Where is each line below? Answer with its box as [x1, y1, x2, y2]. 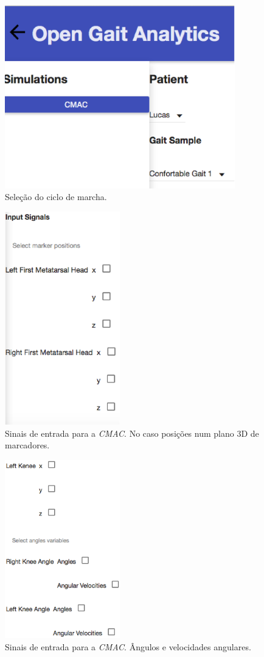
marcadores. [5, 439, 50, 451]
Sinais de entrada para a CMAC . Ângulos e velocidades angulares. [5, 640, 251, 653]
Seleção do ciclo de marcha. [5, 190, 107, 203]
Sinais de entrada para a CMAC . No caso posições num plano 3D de [5, 426, 259, 439]
